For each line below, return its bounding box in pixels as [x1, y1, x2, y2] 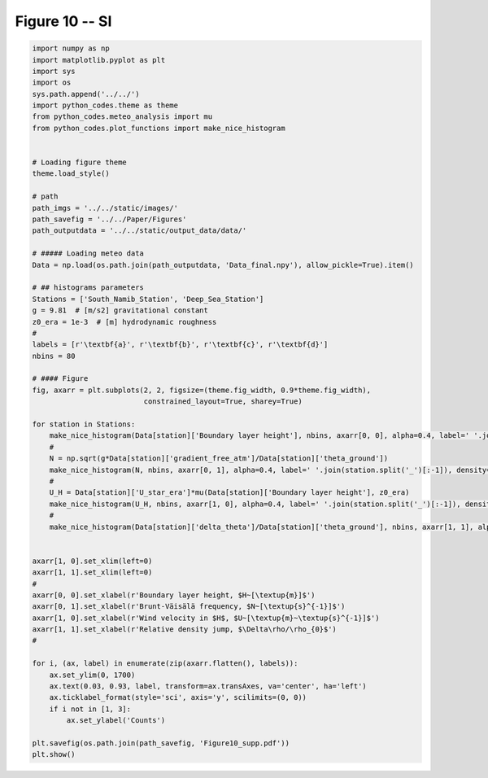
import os [32, 78, 72, 87]
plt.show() [32, 750, 76, 759]
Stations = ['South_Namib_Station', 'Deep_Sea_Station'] [32, 294, 264, 304]
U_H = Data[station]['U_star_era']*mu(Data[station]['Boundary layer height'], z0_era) [49, 488, 410, 497]
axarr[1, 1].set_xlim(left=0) [32, 568, 153, 577]
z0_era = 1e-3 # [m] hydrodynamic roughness [32, 317, 217, 326]
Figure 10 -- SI [15, 12, 112, 30]
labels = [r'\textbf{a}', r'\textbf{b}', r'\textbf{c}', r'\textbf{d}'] [32, 340, 329, 349]
